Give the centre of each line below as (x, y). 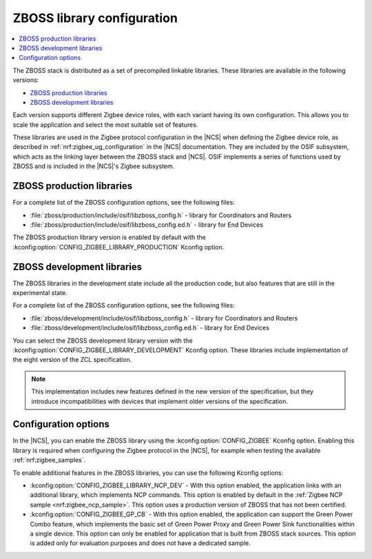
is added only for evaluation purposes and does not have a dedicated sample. (140, 543)
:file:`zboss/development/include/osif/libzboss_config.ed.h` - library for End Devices (150, 328)
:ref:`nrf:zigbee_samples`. (49, 460)
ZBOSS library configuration (95, 18)
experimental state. (40, 293)
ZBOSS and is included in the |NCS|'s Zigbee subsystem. (94, 166)
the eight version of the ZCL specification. (72, 360)
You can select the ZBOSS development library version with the (103, 341)
